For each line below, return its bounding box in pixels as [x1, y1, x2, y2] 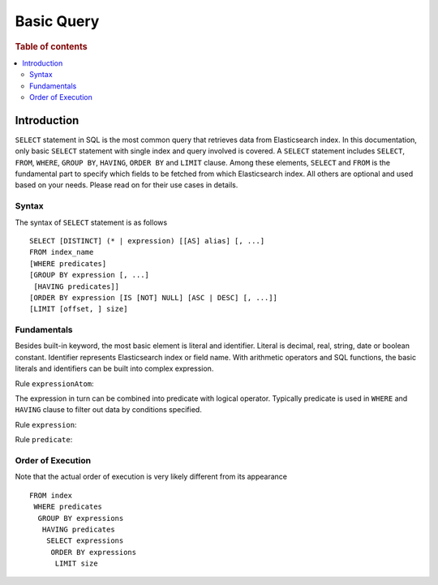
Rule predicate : [15, 435, 73, 445]
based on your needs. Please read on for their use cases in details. [15, 180, 238, 190]
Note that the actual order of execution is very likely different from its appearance [15, 471, 288, 482]
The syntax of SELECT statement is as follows [15, 217, 168, 227]
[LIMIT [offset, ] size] [29, 304, 128, 314]
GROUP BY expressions [37, 514, 124, 523]
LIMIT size [54, 559, 98, 568]
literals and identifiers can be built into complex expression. [15, 363, 214, 373]
